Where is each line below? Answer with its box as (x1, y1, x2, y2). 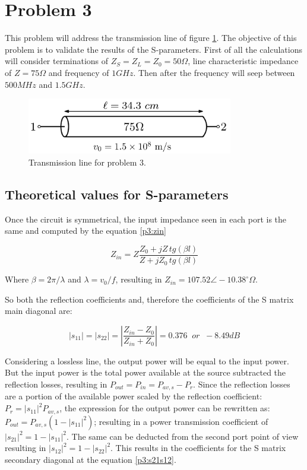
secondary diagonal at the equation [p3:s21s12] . (5, 453, 176, 465)
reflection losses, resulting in (5, 378, 107, 390)
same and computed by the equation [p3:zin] (5, 224, 166, 237)
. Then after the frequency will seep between (133, 66, 295, 78)
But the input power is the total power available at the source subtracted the (5, 366, 286, 379)
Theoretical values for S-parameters (5, 185, 229, 203)
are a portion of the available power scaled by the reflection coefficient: (5, 390, 262, 402)
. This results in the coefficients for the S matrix (110, 442, 286, 454)
